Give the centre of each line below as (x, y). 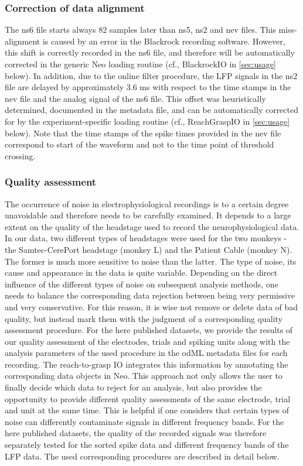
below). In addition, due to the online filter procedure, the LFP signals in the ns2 (151, 75)
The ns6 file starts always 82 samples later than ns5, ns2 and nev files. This (140, 30)
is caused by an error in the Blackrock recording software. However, (164, 41)
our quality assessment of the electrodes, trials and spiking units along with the (147, 341)
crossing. (20, 155)
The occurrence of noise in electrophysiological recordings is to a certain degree (147, 203)
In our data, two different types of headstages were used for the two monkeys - (146, 238)
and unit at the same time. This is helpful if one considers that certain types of (147, 410)
